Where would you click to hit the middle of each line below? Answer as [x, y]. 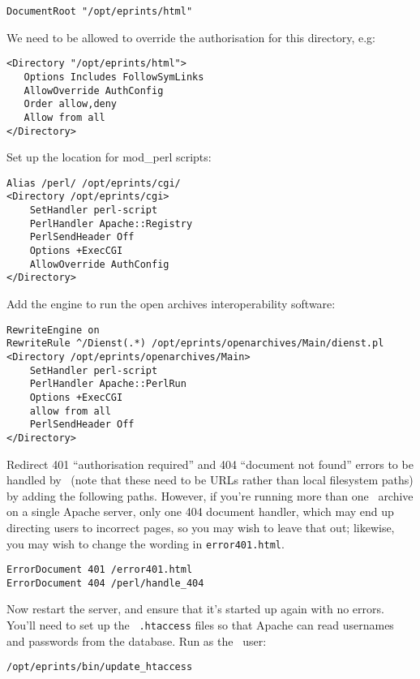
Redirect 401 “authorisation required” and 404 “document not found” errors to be [210, 464]
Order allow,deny [71, 104]
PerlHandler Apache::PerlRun [108, 384]
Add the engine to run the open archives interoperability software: [171, 304]
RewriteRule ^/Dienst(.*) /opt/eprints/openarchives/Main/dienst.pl [195, 344]
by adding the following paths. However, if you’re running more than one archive [210, 495]
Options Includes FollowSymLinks [114, 77]
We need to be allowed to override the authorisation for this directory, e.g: [191, 37]
